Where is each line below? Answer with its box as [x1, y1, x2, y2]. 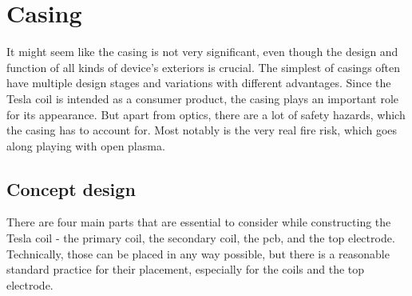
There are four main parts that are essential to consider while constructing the [6, 214, 391, 230]
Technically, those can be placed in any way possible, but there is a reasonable [6, 245, 390, 262]
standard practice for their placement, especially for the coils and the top [6, 261, 365, 278]
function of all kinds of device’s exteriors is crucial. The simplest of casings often [6, 58, 401, 75]
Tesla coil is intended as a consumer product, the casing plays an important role [6, 90, 398, 106]
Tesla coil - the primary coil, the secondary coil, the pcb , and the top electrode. [6, 230, 395, 246]
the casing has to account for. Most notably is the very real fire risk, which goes [6, 122, 398, 138]
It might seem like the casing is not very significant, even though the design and [6, 43, 398, 60]
